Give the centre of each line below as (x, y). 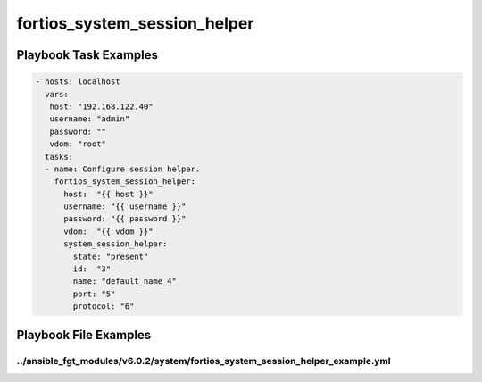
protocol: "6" (104, 307)
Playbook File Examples (84, 335)
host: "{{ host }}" (108, 194)
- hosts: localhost (78, 82)
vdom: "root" (78, 144)
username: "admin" (90, 119)
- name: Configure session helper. (123, 169)
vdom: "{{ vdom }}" (108, 231)
